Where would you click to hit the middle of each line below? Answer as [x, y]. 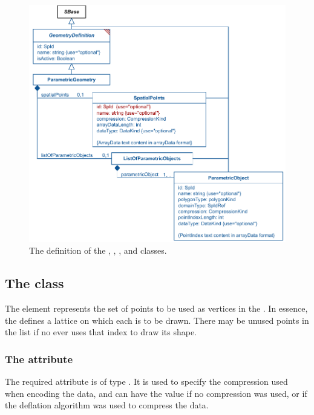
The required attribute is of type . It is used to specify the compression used [146, 381]
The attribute [39, 359]
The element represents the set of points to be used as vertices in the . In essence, [156, 308]
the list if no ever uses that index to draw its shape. [101, 332]
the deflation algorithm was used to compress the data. [107, 405]
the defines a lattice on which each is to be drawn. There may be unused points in [157, 320]
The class [34, 283]
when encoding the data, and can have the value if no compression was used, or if [156, 393]
